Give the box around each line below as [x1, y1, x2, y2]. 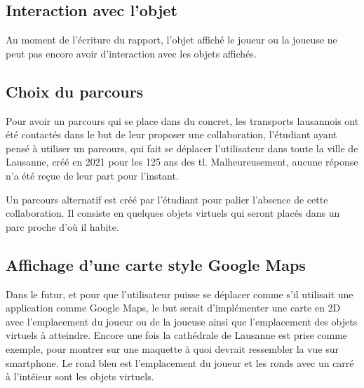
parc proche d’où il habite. [6, 219, 119, 234]
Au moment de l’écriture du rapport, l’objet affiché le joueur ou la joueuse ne [6, 32, 337, 47]
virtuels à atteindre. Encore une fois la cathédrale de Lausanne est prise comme [6, 328, 348, 342]
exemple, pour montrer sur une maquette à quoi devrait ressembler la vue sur [6, 341, 339, 356]
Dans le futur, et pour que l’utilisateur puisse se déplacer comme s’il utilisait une [6, 286, 353, 301]
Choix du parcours [6, 80, 144, 102]
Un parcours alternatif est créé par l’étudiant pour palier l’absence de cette [6, 192, 328, 206]
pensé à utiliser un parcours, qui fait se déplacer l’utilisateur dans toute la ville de [6, 140, 358, 155]
